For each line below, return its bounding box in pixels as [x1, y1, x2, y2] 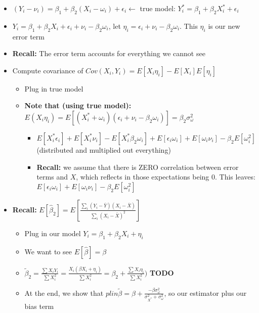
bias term [24, 300, 54, 311]
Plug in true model [24, 83, 83, 94]
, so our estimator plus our [164, 287, 247, 298]
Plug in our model [24, 228, 81, 238]
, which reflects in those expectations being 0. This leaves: [76, 171, 255, 182]
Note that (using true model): [24, 100, 132, 111]
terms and [36, 171, 68, 182]
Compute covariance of [12, 65, 83, 75]
